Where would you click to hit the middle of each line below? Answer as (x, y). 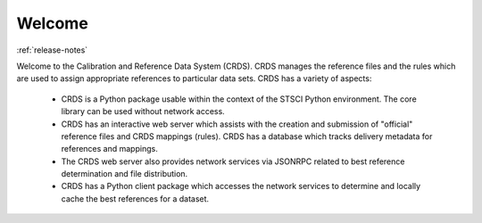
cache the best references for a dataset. (135, 198)
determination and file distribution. (125, 174)
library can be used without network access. (143, 111)
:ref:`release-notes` (52, 50)
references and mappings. (109, 149)
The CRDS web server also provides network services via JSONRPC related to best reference (233, 161)
